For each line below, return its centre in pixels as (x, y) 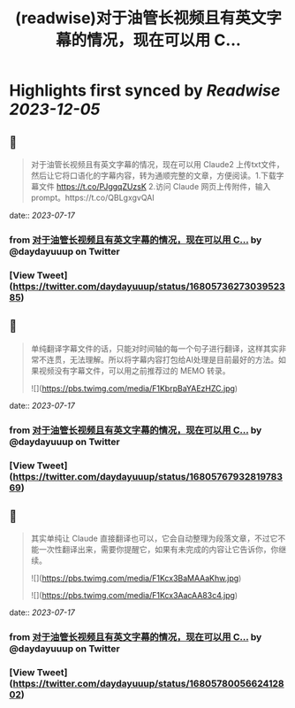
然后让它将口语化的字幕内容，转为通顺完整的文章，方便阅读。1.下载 (153, 175)
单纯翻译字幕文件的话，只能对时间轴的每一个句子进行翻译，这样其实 (155, 348)
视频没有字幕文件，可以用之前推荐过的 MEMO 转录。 (135, 370)
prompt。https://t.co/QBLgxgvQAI (92, 197)
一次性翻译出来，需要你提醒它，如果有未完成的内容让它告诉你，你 (159, 550)
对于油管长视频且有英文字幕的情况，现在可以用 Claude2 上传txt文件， (157, 164)
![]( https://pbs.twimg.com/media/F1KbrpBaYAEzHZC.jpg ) (134, 388)
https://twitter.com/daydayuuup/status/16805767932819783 (148, 476)
